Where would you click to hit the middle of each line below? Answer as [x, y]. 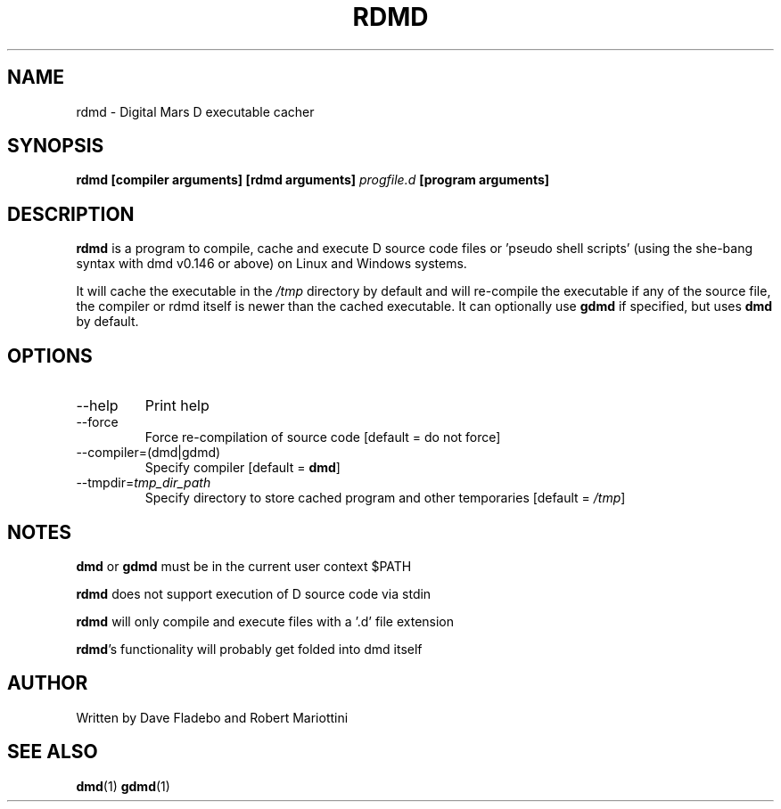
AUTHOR [48, 683]
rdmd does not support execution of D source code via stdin [254, 593]
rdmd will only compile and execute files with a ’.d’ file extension [265, 621]
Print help [177, 406]
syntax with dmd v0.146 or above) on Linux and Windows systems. [271, 264]
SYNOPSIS [56, 146]
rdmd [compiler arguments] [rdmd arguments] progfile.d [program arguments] [313, 180]
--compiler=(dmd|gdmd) [148, 453]
